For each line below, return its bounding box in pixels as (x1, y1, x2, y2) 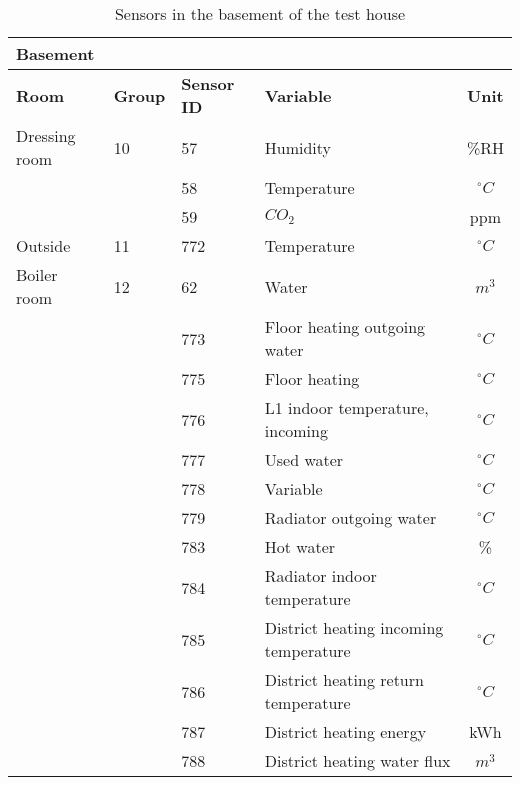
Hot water (264, 535, 336, 558)
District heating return (264, 668, 424, 691)
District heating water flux (264, 749, 451, 772)
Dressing (16, 124, 76, 147)
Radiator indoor (264, 564, 377, 587)
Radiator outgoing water (264, 506, 437, 529)
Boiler (16, 263, 58, 286)
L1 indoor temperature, (264, 396, 429, 419)
